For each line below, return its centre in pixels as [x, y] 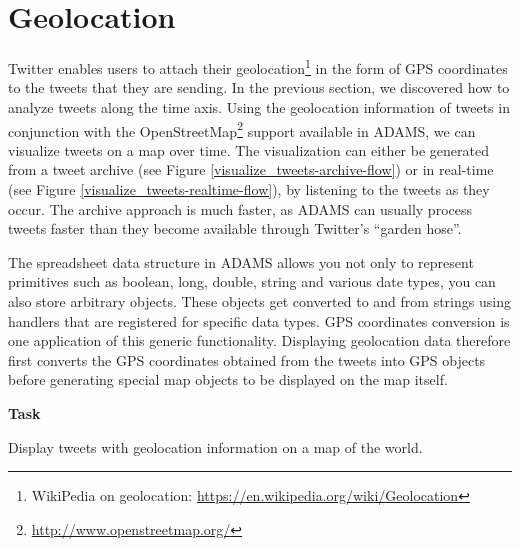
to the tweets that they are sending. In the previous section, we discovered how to [259, 87]
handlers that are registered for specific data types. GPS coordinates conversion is [259, 320]
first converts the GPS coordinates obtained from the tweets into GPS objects [247, 359]
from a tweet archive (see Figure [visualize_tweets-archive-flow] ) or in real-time [251, 169]
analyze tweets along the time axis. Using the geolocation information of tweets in [259, 106]
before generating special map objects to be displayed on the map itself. [228, 379]
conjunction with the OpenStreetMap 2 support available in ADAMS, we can [242, 129]
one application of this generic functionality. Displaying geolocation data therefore [259, 340]
